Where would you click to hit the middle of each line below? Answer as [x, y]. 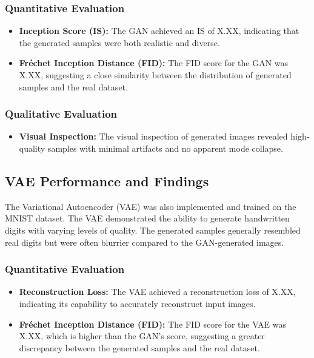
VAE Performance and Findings [107, 181]
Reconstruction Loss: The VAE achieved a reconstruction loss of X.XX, [157, 292]
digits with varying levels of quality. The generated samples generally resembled [153, 230]
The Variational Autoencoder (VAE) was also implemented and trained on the [151, 206]
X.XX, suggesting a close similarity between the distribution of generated [155, 75]
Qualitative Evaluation [61, 114]
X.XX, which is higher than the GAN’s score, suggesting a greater [142, 336]
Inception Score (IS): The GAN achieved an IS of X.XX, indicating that [159, 31]
